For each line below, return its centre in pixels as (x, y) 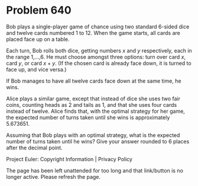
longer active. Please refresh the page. (53, 177)
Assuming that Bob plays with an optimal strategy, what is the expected (93, 135)
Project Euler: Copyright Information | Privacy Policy (69, 159)
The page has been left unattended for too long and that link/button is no (95, 170)
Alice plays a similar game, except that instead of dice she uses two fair (93, 99)
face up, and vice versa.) (36, 69)
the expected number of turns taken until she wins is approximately (88, 117)
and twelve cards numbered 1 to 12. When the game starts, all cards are (93, 32)
